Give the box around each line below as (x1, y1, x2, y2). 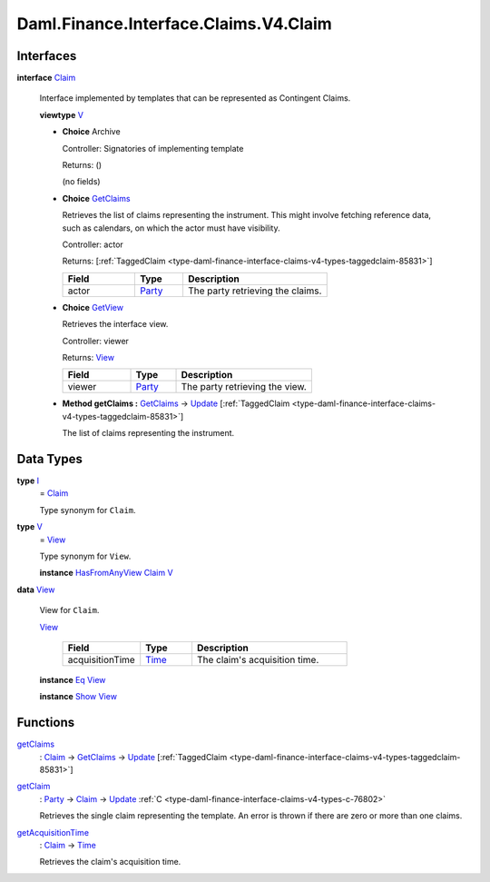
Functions (16, 715, 75, 730)
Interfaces (16, 48, 77, 64)
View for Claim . (39, 605, 100, 616)
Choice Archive (62, 126, 122, 137)
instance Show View (39, 691, 118, 702)
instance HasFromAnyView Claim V (39, 568, 173, 579)
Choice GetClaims (62, 193, 131, 203)
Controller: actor (62, 239, 124, 250)
